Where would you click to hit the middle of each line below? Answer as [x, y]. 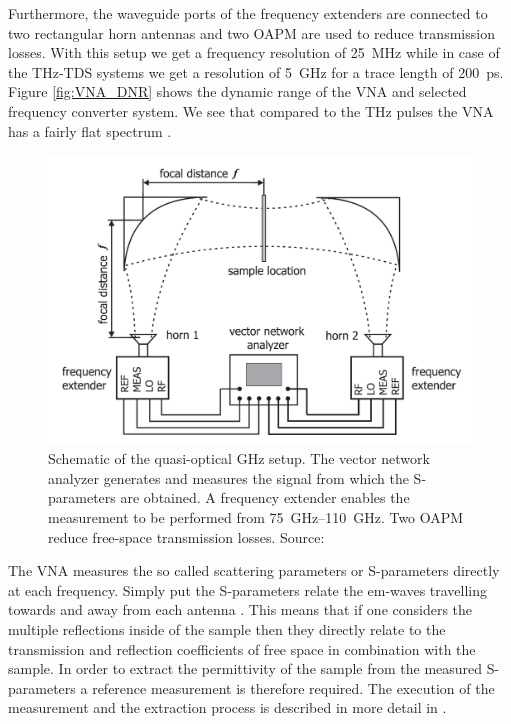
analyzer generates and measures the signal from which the [228, 477]
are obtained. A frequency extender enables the [265, 497]
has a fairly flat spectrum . [90, 130]
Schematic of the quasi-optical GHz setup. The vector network [239, 458]
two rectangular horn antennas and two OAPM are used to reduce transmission [251, 32]
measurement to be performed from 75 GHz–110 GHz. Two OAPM [256, 516]
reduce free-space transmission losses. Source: [186, 536]
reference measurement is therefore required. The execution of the [293, 687]
